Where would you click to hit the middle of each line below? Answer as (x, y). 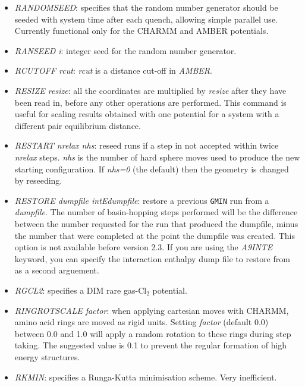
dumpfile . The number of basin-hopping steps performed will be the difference (156, 212)
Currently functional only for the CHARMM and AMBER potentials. (142, 31)
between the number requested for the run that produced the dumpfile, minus (156, 223)
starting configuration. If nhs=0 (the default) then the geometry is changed (152, 169)
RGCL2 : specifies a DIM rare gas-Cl (81, 290)
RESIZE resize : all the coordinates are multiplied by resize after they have (150, 90)
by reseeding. (38, 180)
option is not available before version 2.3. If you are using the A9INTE (144, 247)
